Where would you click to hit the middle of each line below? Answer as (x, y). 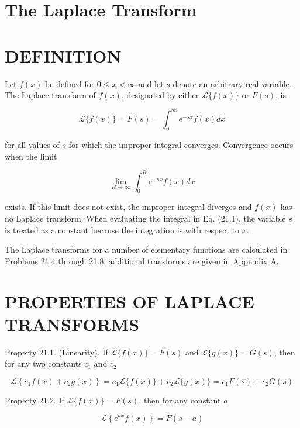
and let (151, 83)
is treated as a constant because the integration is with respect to (122, 229)
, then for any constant (180, 400)
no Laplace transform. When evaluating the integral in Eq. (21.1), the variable (145, 218)
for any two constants (43, 363)
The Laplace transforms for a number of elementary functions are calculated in (146, 249)
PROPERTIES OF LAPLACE (130, 301)
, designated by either (160, 95)
